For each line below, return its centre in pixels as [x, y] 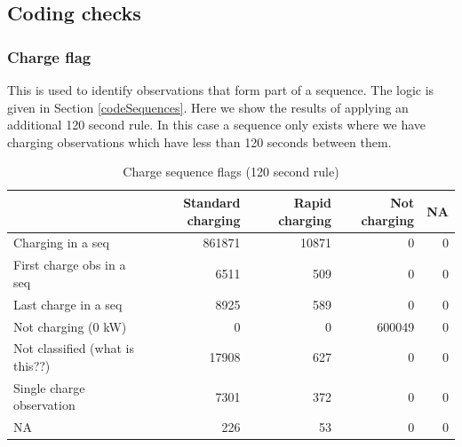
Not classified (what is [74, 348]
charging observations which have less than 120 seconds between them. [199, 141]
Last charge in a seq [68, 304]
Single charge [49, 387]
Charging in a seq [61, 243]
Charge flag [49, 56]
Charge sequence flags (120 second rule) [231, 172]
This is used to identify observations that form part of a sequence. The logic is [221, 90]
